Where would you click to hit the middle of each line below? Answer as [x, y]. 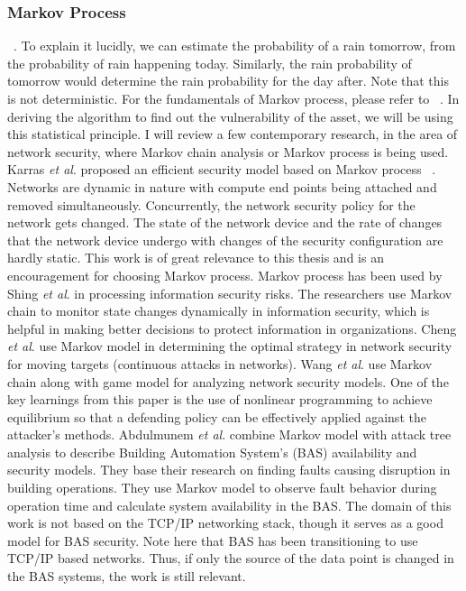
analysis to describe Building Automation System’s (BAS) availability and [212, 452]
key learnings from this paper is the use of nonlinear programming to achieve [220, 399]
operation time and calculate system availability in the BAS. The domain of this [229, 505]
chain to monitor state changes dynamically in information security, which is [219, 311]
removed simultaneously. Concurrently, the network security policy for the [211, 204]
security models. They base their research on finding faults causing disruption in [229, 470]
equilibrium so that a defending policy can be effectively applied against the [217, 416]
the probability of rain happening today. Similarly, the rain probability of [210, 63]
